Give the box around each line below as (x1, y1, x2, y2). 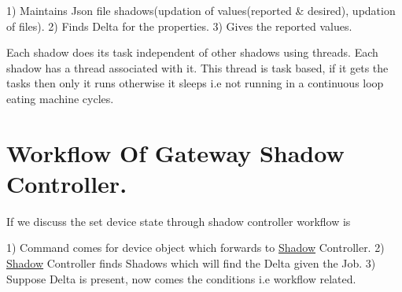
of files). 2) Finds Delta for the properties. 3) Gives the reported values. (6, 17, 352, 34)
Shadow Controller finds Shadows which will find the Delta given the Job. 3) (6, 255, 376, 272)
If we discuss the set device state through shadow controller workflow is (6, 213, 351, 229)
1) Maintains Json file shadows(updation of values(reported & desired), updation (6, 2, 396, 18)
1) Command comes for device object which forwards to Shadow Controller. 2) (6, 239, 385, 256)
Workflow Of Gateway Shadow (6, 136, 345, 168)
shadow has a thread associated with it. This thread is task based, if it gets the (6, 59, 389, 76)
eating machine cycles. (6, 90, 114, 106)
